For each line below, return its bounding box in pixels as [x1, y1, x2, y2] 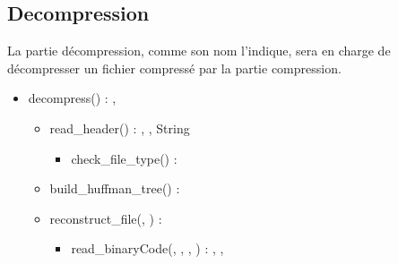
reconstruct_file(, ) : [49, 209, 162, 227]
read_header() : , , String [49, 118, 190, 137]
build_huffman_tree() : [49, 179, 180, 198]
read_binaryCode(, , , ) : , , [71, 239, 224, 258]
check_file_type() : [71, 149, 177, 167]
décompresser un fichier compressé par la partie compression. [7, 58, 342, 77]
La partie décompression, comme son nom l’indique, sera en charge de [7, 41, 391, 60]
